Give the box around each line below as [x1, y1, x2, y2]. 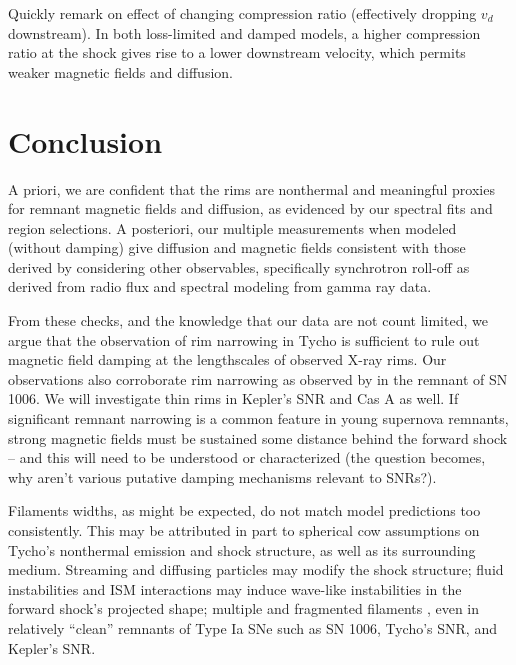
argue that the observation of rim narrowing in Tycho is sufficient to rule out [8, 329, 480, 350]
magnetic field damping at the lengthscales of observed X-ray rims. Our [8, 349, 447, 370]
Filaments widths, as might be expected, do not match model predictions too [8, 500, 481, 521]
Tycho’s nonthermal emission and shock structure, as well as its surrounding [8, 539, 476, 560]
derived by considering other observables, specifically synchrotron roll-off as [8, 256, 470, 277]
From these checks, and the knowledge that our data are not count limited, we [8, 310, 488, 331]
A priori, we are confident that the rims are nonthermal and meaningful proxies [8, 178, 495, 199]
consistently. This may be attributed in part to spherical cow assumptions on [8, 520, 480, 540]
